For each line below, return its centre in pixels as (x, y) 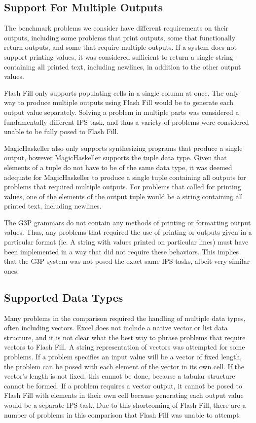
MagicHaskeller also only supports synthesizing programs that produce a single (123, 148)
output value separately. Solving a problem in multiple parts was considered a (122, 112)
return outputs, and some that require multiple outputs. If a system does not (120, 47)
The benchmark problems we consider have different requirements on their (116, 28)
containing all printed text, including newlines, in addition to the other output (123, 66)
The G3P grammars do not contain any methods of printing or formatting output (128, 222)
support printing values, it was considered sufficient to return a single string (119, 56)
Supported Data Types (64, 297)
